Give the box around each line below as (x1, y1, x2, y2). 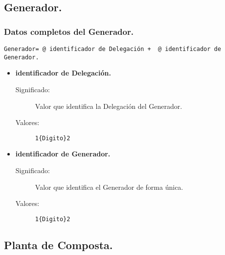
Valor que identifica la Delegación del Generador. (35, 101, 182, 111)
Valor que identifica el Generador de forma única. (35, 181, 183, 192)
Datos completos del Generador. (4, 25, 134, 37)
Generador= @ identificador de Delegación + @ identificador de (4, 46, 221, 52)
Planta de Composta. (4, 237, 113, 252)
